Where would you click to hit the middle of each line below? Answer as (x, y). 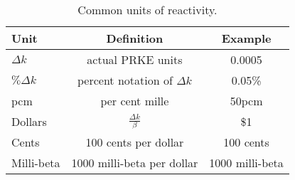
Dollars (29, 121)
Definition (135, 38)
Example (246, 38)
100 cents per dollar (135, 142)
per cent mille (135, 101)
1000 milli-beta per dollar (135, 163)
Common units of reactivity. (147, 10)
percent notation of (125, 80)
